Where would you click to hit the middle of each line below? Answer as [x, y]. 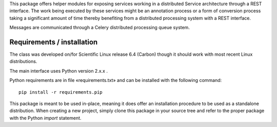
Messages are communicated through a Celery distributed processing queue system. [100, 28]
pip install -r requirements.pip [61, 92]
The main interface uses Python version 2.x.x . [58, 71]
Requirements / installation [54, 42]
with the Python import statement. [45, 118]
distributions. [23, 61]
